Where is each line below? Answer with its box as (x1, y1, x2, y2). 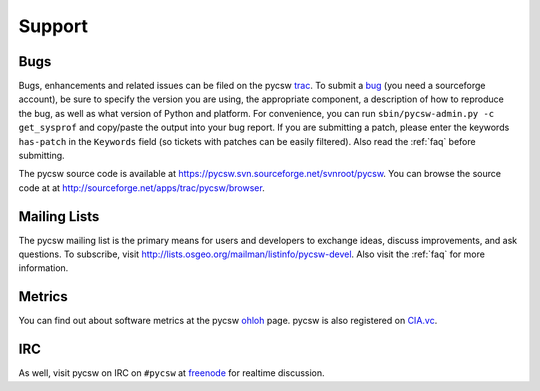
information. (18, 262, 69, 274)
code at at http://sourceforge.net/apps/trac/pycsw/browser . (18, 181, 265, 194)
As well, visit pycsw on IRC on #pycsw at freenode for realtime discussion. (18, 367, 325, 379)
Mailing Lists (18, 208, 100, 225)
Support (18, 15, 89, 37)
